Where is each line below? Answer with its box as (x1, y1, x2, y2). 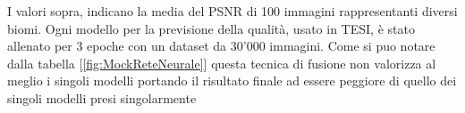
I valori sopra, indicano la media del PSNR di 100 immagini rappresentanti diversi (7, 2, 458, 20)
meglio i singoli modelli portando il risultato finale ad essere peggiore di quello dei (7, 71, 457, 90)
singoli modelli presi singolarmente (7, 88, 197, 107)
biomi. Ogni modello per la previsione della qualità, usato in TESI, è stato (7, 19, 415, 37)
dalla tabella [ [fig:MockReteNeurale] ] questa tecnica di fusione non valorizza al (7, 53, 436, 72)
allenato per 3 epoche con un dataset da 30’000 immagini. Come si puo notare (7, 36, 435, 55)
